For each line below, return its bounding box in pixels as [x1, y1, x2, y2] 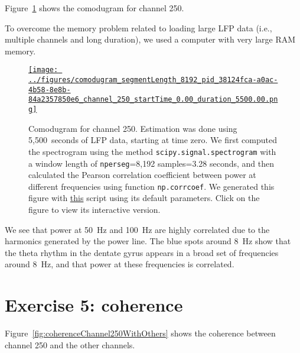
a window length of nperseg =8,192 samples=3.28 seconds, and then [28, 157, 274, 169]
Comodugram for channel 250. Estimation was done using [28, 122, 237, 134]
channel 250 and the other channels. [5, 338, 135, 351]
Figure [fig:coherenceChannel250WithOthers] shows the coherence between [5, 327, 276, 339]
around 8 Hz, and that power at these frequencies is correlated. [5, 258, 234, 270]
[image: [28, 66, 58, 75]
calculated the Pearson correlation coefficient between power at [28, 169, 256, 181]
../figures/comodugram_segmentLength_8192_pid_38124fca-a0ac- [28, 76, 278, 85]
